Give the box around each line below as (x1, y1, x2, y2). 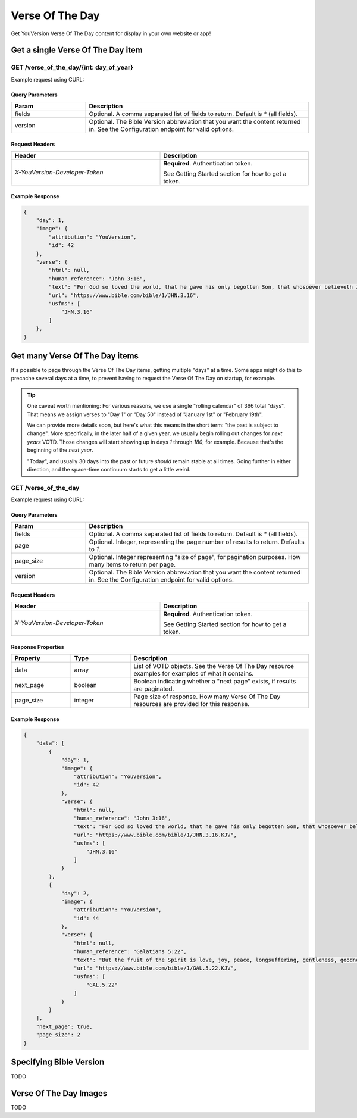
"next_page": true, (36, 1023, 93, 1030)
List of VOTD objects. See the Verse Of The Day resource (133, 662, 295, 670)
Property (14, 654, 41, 663)
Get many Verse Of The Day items (11, 351, 139, 361)
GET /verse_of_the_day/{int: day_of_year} (11, 63, 134, 71)
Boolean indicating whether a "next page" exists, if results (133, 677, 296, 686)
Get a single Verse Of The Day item (11, 45, 143, 55)
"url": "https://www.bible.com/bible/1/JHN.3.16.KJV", (73, 831, 237, 838)
